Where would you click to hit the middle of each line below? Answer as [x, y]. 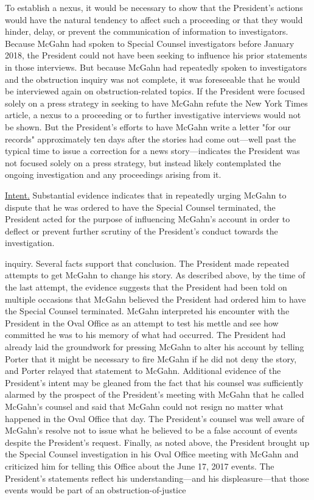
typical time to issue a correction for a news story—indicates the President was [152, 151]
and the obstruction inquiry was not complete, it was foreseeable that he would [152, 79]
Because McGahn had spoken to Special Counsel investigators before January [150, 43]
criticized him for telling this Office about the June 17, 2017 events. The [140, 466]
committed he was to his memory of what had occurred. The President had [145, 335]
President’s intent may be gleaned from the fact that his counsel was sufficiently [154, 382]
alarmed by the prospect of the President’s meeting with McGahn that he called [155, 394]
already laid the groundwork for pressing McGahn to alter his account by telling [155, 347]
